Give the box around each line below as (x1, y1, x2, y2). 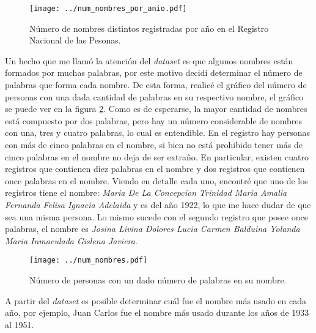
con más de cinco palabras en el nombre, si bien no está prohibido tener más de (5, 138, 303, 151)
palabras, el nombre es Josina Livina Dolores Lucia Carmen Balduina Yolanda (5, 222, 300, 235)
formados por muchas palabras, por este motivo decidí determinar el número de (5, 66, 303, 79)
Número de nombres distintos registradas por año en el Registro (29, 21, 269, 34)
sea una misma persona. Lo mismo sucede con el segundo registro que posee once (5, 210, 308, 223)
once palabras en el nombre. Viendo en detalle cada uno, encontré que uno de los (5, 174, 308, 187)
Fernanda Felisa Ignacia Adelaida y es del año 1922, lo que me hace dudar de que (5, 198, 311, 211)
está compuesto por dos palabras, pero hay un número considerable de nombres (5, 114, 303, 127)
